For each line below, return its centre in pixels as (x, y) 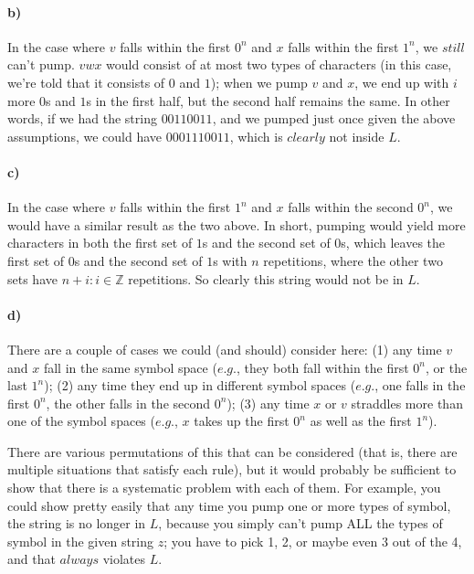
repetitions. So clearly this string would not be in (266, 278)
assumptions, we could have (84, 136)
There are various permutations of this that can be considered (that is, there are (232, 451)
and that (32, 559)
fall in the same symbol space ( (130, 367)
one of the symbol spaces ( (81, 421)
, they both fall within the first (322, 367)
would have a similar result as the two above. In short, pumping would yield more (237, 224)
